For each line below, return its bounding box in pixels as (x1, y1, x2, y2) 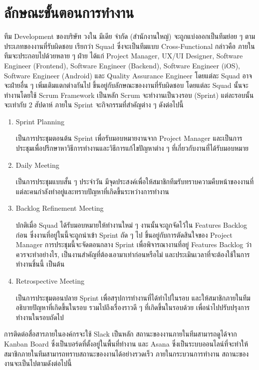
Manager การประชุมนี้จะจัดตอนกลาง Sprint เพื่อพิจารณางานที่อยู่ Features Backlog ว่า (15, 239, 252, 250)
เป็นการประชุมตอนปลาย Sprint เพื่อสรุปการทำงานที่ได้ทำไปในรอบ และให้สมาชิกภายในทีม (15, 292, 251, 303)
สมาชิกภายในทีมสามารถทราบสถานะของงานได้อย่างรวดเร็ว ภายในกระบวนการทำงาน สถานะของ (4, 348, 249, 359)
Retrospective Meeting (15, 276, 84, 286)
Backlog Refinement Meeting (15, 203, 104, 213)
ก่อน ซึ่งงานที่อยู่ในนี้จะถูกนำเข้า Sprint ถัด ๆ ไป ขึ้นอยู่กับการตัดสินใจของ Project (15, 229, 233, 240)
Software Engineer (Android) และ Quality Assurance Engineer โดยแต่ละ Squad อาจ (4, 70, 252, 80)
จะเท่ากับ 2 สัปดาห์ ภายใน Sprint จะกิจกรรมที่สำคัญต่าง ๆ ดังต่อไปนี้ (4, 99, 184, 110)
